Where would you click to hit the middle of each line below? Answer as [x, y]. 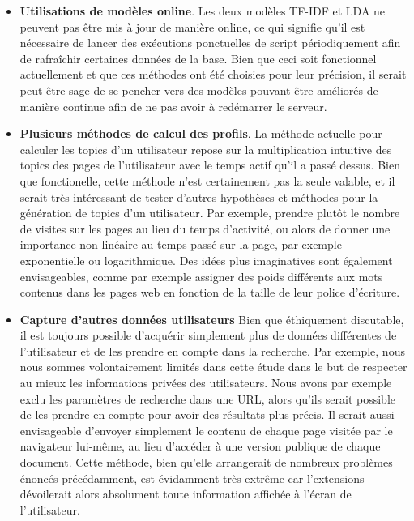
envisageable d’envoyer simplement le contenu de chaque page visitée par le [206, 430]
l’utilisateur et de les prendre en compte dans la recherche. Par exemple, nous [212, 350]
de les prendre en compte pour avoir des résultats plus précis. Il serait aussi [207, 414]
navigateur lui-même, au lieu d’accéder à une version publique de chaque [200, 446]
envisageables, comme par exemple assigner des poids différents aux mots [201, 276]
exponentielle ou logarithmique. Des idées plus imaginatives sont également [206, 260]
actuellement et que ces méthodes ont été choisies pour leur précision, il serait [213, 74]
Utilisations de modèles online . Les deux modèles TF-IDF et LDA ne [203, 11]
